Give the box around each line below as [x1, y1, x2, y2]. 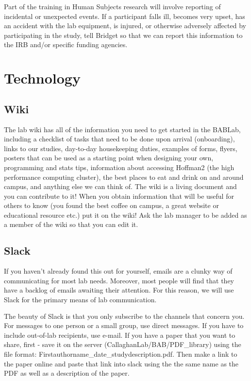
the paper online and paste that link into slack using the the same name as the [4, 358, 239, 368]
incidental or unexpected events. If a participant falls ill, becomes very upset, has [4, 11, 245, 21]
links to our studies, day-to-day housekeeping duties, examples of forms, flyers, [4, 143, 237, 153]
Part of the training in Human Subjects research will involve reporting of [4, 1, 221, 11]
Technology [4, 68, 81, 88]
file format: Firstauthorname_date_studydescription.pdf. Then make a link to [4, 349, 237, 359]
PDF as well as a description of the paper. [4, 368, 130, 378]
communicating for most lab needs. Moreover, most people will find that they [4, 275, 234, 285]
